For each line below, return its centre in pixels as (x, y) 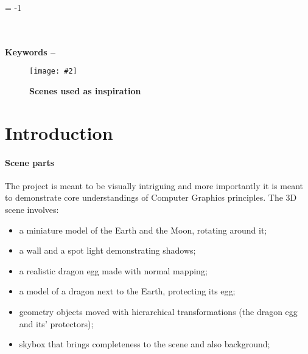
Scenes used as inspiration (85, 91)
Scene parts (30, 162)
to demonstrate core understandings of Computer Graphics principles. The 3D (151, 197)
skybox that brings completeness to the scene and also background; (145, 344)
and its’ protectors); (56, 323)
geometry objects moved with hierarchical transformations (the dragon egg (158, 311)
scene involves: (32, 209)
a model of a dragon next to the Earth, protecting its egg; (127, 291)
